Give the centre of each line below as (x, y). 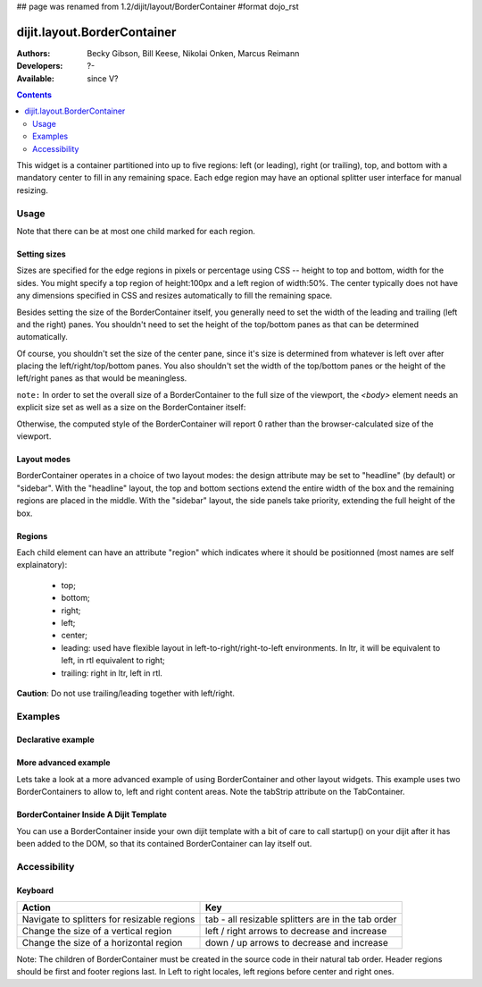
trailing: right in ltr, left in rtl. (112, 673)
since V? (103, 78)
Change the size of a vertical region (97, 931)
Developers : (40, 66)
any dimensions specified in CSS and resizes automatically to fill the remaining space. (175, 296)
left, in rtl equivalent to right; (113, 661)
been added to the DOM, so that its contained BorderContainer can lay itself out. (164, 844)
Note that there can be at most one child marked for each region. (136, 231)
